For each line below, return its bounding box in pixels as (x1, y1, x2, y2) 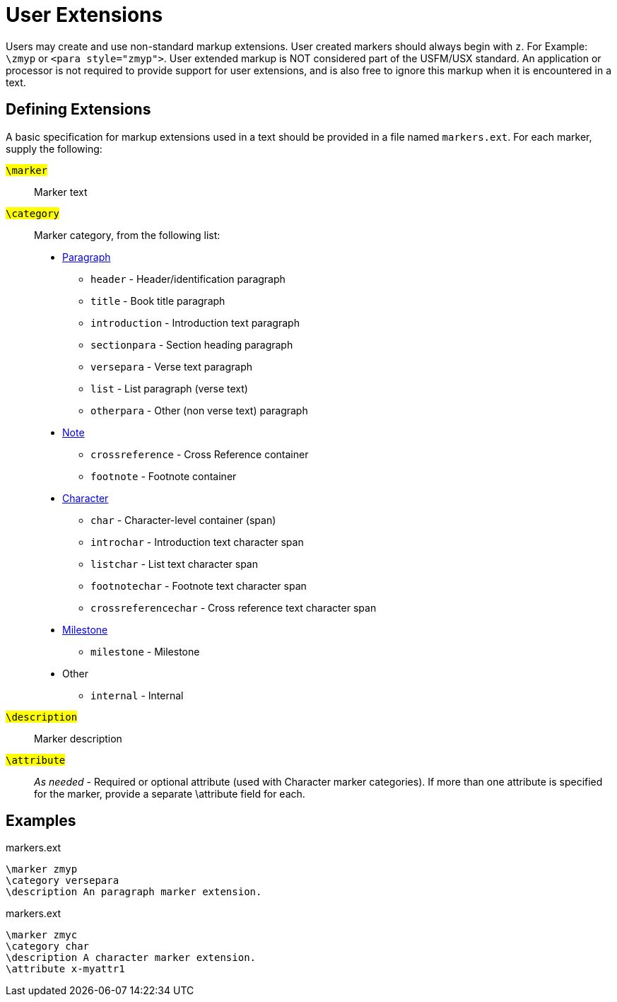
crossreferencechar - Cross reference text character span (90, 601, 377, 614)
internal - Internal (90, 689, 184, 701)
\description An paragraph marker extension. (6, 886, 262, 898)
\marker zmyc (6, 929, 78, 941)
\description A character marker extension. (6, 952, 257, 964)
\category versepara (6, 875, 119, 887)
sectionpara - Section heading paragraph (90, 338, 293, 351)
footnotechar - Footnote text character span (90, 579, 307, 592)
